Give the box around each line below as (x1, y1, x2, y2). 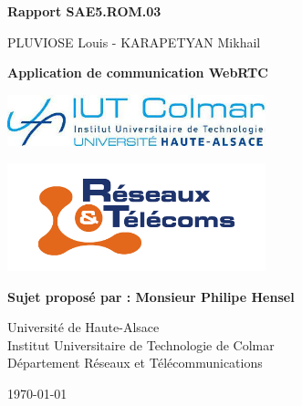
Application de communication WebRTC (7, 63, 268, 82)
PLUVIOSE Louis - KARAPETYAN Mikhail (7, 32, 261, 51)
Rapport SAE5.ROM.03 (7, 2, 161, 20)
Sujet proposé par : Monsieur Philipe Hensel (7, 286, 295, 306)
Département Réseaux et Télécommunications (7, 353, 263, 372)
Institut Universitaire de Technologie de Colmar (7, 335, 275, 354)
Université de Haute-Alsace (7, 318, 160, 337)
